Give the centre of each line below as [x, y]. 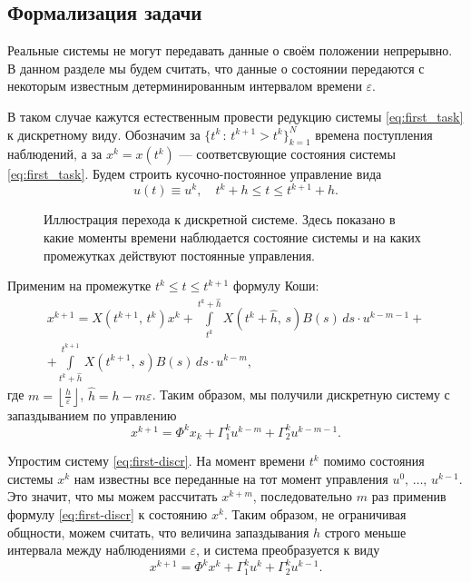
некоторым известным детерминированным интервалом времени [185, 86]
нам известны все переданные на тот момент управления [231, 478]
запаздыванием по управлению [92, 414]
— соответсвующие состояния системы [287, 154]
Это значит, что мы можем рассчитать [113, 496]
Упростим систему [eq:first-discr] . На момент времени [157, 461]
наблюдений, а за [55, 154]
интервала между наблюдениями [97, 550]
